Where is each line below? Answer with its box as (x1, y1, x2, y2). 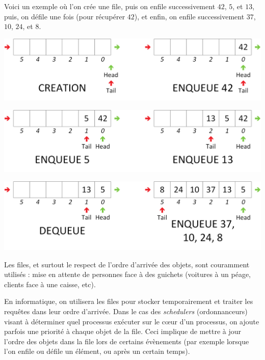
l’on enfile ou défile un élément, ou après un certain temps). (4, 346, 190, 356)
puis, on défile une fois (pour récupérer (4, 11, 125, 21)
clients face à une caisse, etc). (4, 279, 96, 289)
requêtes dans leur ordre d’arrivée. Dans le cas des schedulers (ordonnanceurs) (4, 306, 248, 316)
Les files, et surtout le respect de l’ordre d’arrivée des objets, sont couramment (4, 259, 250, 269)
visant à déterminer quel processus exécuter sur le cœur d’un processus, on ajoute (4, 316, 259, 326)
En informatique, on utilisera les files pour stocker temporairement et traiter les (4, 296, 253, 307)
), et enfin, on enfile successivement (134, 11, 245, 21)
